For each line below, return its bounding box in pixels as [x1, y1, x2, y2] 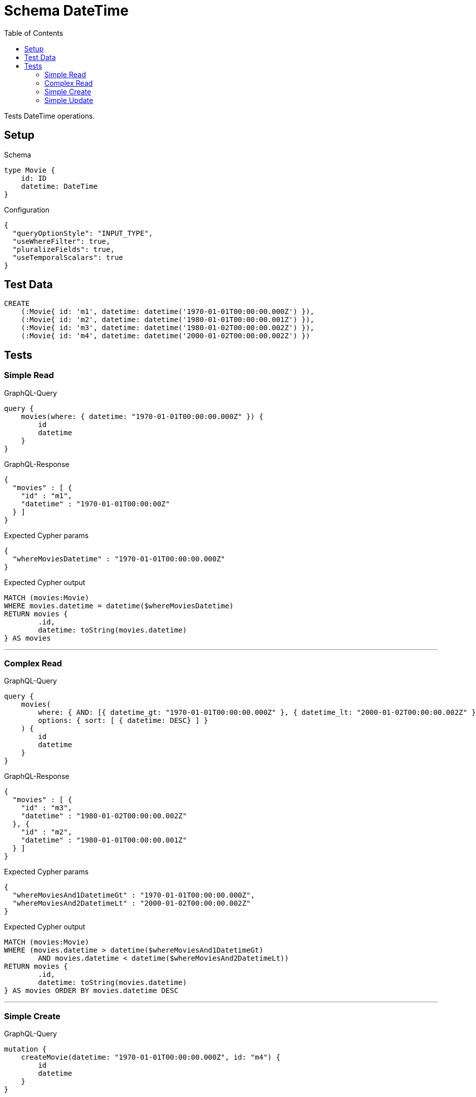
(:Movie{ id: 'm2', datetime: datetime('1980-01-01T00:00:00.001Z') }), [21, 316, 315, 324]
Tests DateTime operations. [4, 111, 95, 120]
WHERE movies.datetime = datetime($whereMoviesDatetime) [4, 601, 234, 610]
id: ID [21, 174, 47, 182]
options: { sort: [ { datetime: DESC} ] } [38, 716, 208, 725]
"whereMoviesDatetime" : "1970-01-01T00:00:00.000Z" [12, 554, 225, 563]
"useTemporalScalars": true [12, 253, 124, 262]
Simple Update [44, 95, 93, 105]
